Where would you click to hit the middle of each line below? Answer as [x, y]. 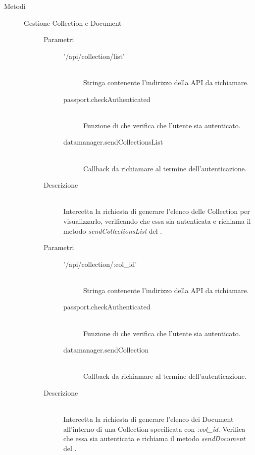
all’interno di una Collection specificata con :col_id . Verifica [154, 429]
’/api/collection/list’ [94, 56]
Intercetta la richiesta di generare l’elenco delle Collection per [157, 211]
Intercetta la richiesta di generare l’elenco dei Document [149, 419]
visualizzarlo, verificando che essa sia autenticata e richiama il [157, 221]
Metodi [15, 6]
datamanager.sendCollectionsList [113, 142]
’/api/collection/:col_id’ [100, 264]
